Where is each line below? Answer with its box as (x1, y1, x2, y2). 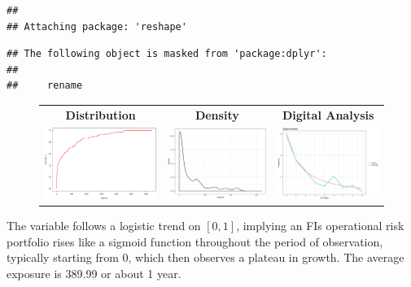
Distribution (65, 106, 136, 123)
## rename (7, 80, 83, 92)
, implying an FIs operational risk (236, 217, 404, 234)
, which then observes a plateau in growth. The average (128, 249, 404, 266)
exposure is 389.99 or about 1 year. (7, 265, 181, 282)
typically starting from (7, 249, 119, 266)
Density (195, 106, 239, 123)
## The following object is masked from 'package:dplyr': (7, 48, 327, 60)
